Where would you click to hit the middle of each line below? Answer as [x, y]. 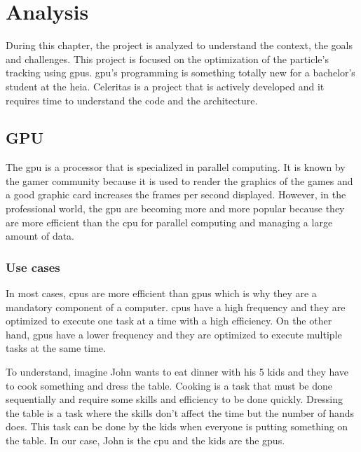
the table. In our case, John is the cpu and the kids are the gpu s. [145, 440]
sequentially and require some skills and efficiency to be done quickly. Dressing [175, 399]
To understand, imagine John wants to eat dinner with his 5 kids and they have [177, 372]
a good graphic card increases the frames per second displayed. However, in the [176, 194]
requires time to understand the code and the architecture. [132, 100]
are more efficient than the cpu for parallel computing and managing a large [169, 222]
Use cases [33, 267]
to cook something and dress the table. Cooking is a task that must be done [169, 385]
